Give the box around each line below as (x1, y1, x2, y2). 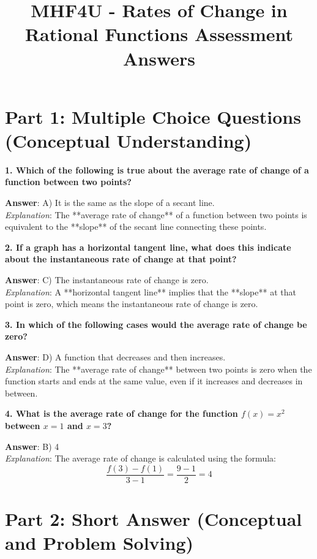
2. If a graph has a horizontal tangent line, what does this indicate (5, 240, 291, 253)
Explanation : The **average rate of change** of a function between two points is (5, 208, 307, 221)
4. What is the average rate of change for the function (5, 407, 238, 420)
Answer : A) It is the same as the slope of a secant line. (5, 196, 215, 209)
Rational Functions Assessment (24, 21, 294, 47)
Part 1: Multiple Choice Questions (5, 104, 301, 129)
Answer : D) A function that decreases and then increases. (5, 351, 226, 363)
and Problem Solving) (5, 530, 194, 555)
